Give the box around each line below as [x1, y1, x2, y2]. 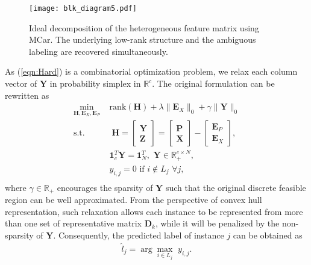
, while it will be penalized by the [155, 217, 280, 229]
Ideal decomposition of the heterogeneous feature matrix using [29, 21, 259, 34]
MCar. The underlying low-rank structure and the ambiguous [29, 33, 256, 46]
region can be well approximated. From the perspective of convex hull [5, 193, 262, 206]
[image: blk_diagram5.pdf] [29, 4, 137, 13]
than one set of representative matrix [5, 217, 142, 229]
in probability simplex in [49, 77, 141, 90]
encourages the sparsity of [57, 181, 153, 193]
